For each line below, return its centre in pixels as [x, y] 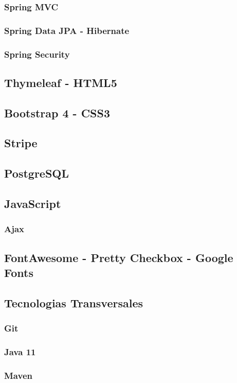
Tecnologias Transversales [74, 302]
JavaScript [33, 204]
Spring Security [37, 54]
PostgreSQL [37, 173]
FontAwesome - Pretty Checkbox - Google [119, 257]
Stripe [21, 143]
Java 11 [20, 352]
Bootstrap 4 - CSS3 [57, 112]
